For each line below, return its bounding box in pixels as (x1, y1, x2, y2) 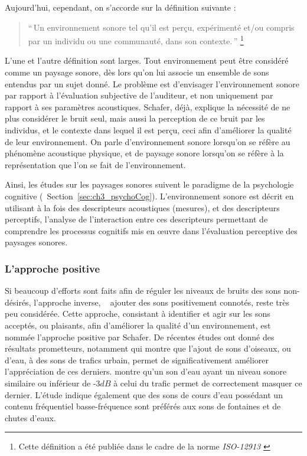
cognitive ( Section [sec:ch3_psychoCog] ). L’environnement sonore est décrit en (5, 189, 294, 202)
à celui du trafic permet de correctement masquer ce (113, 376, 302, 389)
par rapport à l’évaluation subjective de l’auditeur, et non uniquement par (5, 89, 273, 101)
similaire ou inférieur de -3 (5, 376, 100, 389)
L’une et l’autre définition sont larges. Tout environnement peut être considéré (5, 54, 289, 67)
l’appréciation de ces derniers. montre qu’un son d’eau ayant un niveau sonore (5, 365, 287, 378)
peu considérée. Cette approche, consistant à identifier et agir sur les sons (5, 307, 270, 320)
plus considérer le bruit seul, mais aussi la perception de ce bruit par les (5, 112, 265, 124)
